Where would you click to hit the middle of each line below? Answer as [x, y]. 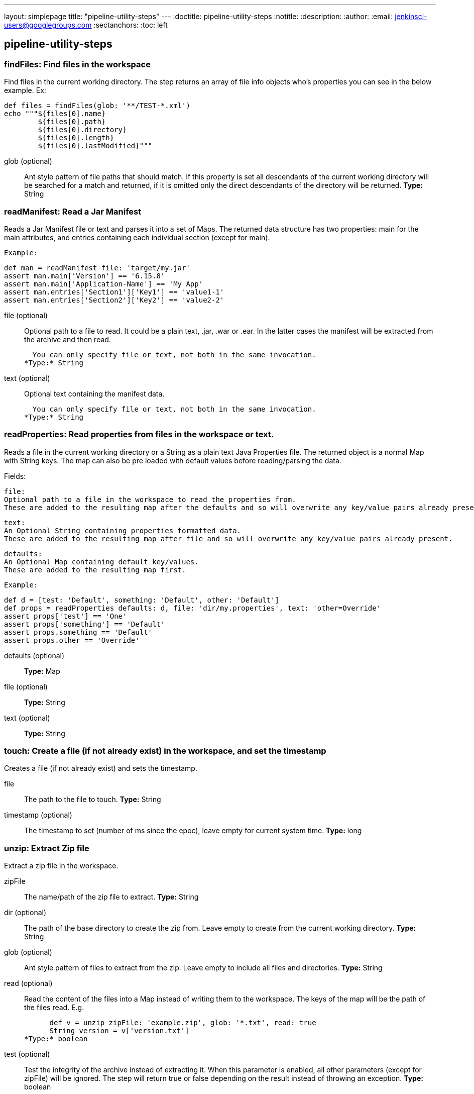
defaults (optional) [34, 655]
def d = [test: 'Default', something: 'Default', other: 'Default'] [142, 600]
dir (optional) [25, 913]
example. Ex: [25, 90]
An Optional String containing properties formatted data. [123, 530]
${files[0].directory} [82, 130]
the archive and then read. [68, 339]
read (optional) [28, 983]
